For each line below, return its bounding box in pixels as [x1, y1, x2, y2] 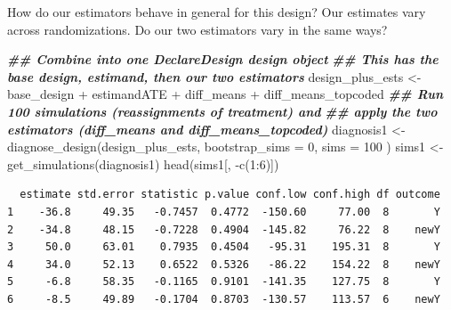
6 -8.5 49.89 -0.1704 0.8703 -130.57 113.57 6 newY [7, 292, 440, 306]
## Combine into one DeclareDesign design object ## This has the [7, 50, 439, 69]
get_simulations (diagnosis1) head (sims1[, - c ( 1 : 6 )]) [7, 154, 279, 173]
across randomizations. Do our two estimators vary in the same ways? [7, 20, 388, 38]
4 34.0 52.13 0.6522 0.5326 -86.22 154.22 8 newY [7, 257, 440, 271]
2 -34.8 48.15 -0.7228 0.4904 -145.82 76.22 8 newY [7, 223, 440, 236]
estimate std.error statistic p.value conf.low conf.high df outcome [20, 188, 440, 201]
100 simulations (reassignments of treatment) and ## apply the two [7, 102, 438, 120]
